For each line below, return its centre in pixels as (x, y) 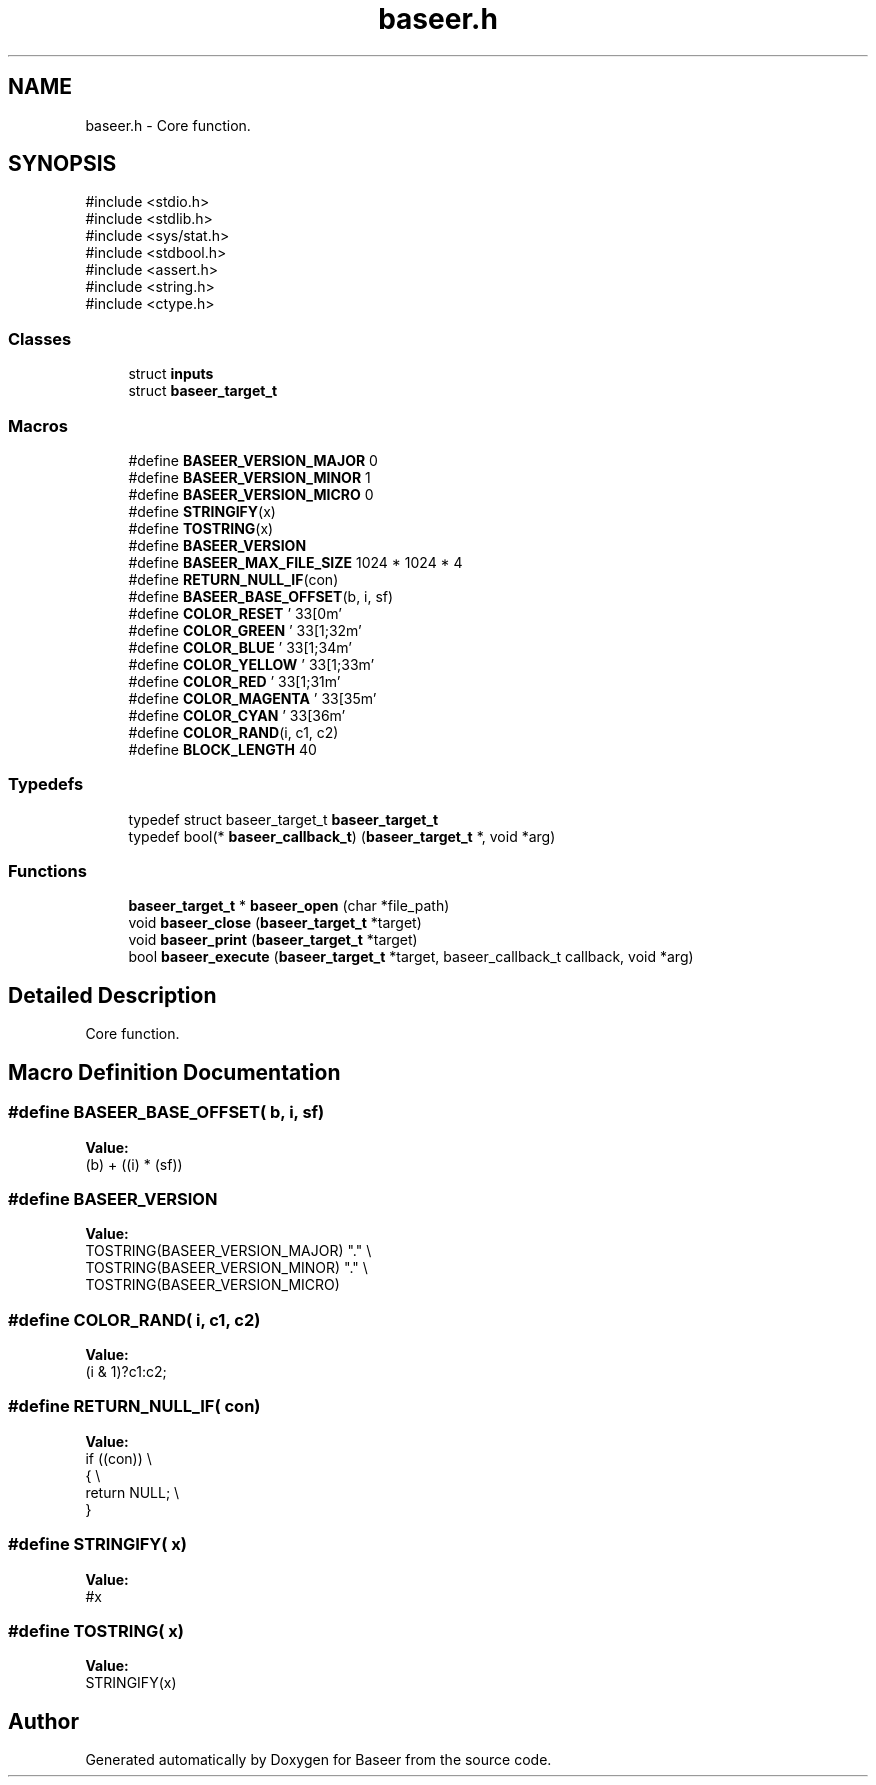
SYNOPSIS (62, 164)
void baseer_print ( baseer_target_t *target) (273, 940)
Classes (40, 338)
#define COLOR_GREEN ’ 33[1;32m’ (245, 630)
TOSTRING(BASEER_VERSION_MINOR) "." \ (226, 1268)
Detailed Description (112, 995)
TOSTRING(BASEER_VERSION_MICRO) (212, 1285)
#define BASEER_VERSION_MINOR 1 (249, 477)
